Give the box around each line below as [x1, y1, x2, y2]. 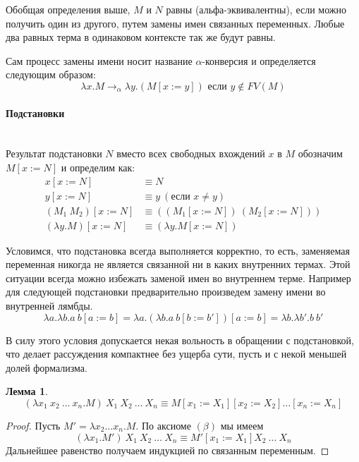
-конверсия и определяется [202, 53, 316, 68]
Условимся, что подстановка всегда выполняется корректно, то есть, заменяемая [6, 243, 350, 257]
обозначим [298, 146, 343, 161]
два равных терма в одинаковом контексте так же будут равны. [6, 30, 276, 44]
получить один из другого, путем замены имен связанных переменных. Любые [6, 16, 345, 30]
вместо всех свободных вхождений [116, 146, 265, 161]
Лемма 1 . [6, 384, 48, 399]
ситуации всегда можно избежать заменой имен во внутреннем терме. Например [6, 270, 351, 285]
